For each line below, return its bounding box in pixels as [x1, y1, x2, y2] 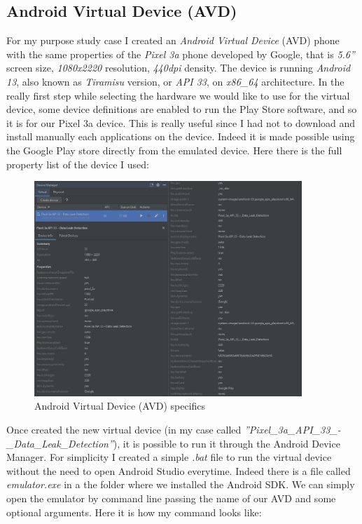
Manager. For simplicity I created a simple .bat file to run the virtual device [6, 450, 332, 464]
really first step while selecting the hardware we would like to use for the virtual [6, 88, 350, 102]
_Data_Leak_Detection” [6, 436, 113, 450]
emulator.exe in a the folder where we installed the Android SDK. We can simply [6, 477, 355, 492]
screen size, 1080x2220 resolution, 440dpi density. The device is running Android [6, 60, 351, 75]
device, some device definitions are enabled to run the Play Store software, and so [6, 102, 357, 116]
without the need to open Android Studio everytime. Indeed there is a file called [6, 463, 351, 478]
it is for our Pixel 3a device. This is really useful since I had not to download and [6, 115, 356, 130]
